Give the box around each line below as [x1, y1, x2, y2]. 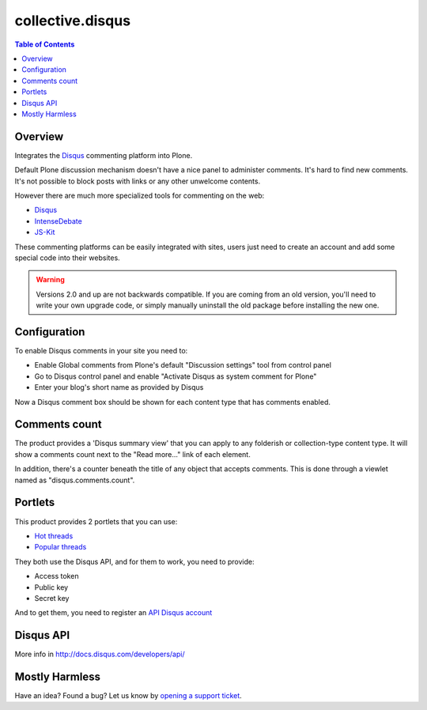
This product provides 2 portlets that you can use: [14, 516, 178, 526]
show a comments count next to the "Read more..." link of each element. [14, 449, 251, 459]
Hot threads [34, 531, 74, 541]
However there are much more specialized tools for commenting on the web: [14, 191, 265, 200]
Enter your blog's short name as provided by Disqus [34, 383, 204, 392]
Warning [36, 275, 65, 285]
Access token [34, 572, 79, 581]
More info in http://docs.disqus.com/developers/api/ [14, 649, 185, 659]
